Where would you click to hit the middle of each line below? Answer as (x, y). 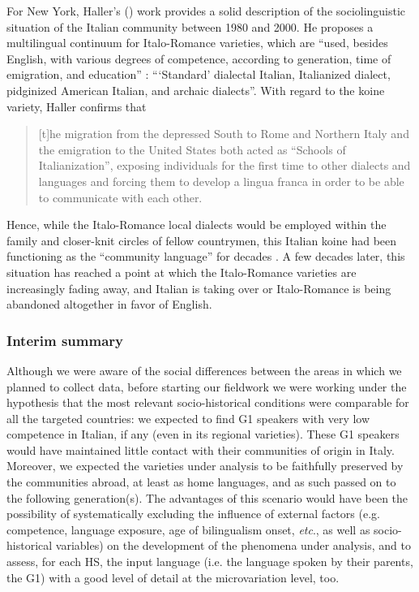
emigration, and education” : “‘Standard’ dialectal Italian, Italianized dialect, (199, 74)
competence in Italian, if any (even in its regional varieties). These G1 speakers (203, 434)
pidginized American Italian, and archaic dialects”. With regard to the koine (196, 90)
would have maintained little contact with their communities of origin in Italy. (201, 449)
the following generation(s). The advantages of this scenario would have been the (207, 497)
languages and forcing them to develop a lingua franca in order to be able (221, 181)
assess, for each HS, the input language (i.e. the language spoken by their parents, (210, 562)
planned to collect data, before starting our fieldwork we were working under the (207, 386)
